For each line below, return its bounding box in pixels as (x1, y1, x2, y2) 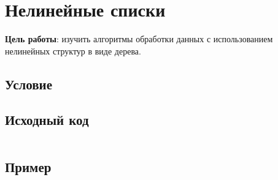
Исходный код (5, 110, 89, 129)
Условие (5, 74, 52, 93)
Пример (5, 157, 52, 176)
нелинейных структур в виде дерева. (5, 44, 141, 57)
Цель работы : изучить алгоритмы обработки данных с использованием (5, 32, 273, 45)
